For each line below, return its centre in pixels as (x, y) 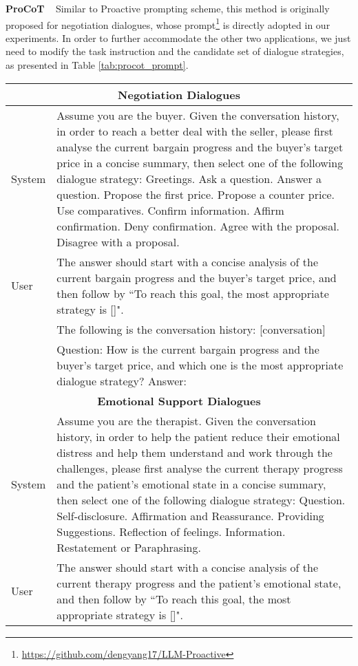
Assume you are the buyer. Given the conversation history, (198, 115)
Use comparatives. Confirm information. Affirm (170, 210)
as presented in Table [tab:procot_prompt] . (97, 65)
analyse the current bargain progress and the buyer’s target (200, 147)
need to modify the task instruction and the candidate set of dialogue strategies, (175, 51)
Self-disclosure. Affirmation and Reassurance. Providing (190, 515)
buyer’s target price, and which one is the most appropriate (200, 365)
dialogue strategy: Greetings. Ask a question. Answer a (189, 178)
